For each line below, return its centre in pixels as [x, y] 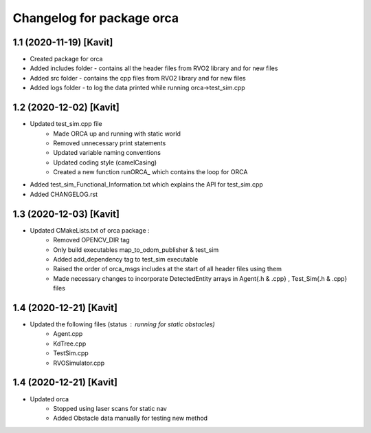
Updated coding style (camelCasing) [105, 162]
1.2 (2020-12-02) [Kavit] [66, 108]
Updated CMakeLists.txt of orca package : [90, 230]
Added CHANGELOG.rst [64, 194]
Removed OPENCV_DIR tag [91, 240]
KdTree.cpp [70, 344]
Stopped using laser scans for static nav [110, 408]
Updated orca [49, 399]
